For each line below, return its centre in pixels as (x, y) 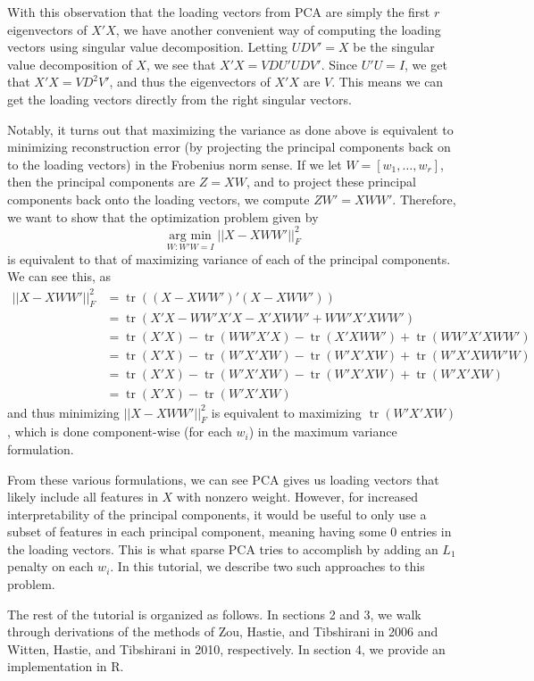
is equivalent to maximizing (286, 412)
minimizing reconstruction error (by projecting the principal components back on (229, 147)
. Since (339, 64)
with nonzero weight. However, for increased (297, 497)
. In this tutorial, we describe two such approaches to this (267, 566)
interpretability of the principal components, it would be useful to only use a (217, 514)
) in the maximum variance (323, 432)
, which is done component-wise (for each (120, 432)
